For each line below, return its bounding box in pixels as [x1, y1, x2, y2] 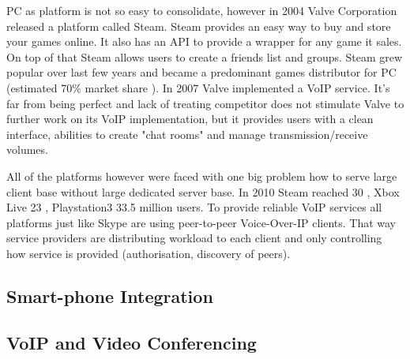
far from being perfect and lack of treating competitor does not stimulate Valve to [6, 95, 404, 111]
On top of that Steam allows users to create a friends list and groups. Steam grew [6, 48, 403, 65]
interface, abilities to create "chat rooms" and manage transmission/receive [6, 125, 368, 142]
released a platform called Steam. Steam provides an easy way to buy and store [6, 17, 391, 34]
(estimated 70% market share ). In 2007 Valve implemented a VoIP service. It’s [6, 79, 390, 95]
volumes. [6, 141, 48, 158]
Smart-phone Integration [6, 283, 213, 308]
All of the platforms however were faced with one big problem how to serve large [6, 167, 397, 184]
